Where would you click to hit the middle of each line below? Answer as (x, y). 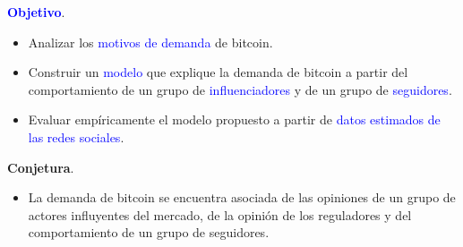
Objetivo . (36, 12)
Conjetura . (41, 167)
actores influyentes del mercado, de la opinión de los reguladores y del (220, 214)
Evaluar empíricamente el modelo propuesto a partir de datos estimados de (234, 119)
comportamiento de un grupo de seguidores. (149, 232)
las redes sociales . (76, 136)
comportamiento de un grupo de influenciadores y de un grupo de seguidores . (240, 89)
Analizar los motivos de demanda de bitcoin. (150, 42)
